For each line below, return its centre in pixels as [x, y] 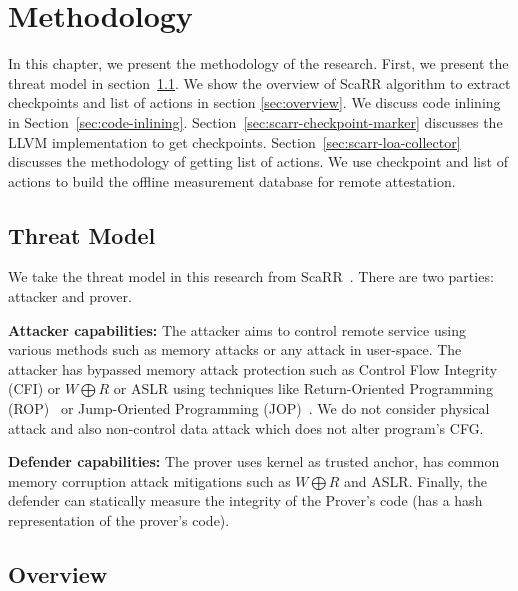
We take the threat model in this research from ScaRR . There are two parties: [251, 276]
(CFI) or [34, 388]
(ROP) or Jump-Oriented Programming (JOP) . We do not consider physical [249, 408]
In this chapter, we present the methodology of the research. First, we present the [258, 63]
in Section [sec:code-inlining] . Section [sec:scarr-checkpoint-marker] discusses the [255, 121]
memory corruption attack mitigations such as [149, 480]
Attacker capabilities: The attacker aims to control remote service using [237, 329]
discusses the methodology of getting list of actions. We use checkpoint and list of [258, 161]
